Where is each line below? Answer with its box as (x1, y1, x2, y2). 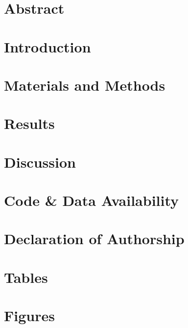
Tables (4, 267, 48, 287)
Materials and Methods (4, 75, 165, 95)
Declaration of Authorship (4, 228, 185, 249)
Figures (4, 305, 55, 326)
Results (4, 113, 55, 133)
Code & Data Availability (4, 190, 179, 210)
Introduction (4, 36, 91, 56)
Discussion (4, 151, 76, 172)
